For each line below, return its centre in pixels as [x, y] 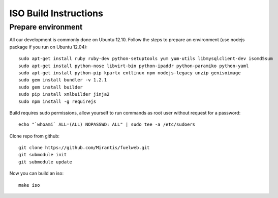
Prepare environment [46, 27]
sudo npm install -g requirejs [57, 101]
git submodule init [43, 155]
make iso [29, 185]
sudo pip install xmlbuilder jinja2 [64, 94]
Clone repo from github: [35, 136]
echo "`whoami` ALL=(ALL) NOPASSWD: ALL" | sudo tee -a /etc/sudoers [107, 124]
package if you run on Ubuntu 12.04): [49, 47]
